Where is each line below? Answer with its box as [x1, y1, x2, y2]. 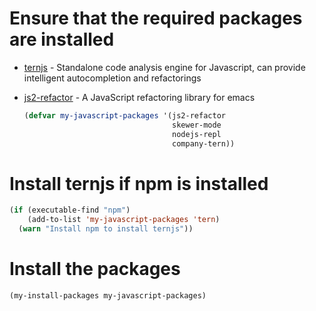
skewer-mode [172, 120, 222, 130]
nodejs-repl [172, 129, 222, 139]
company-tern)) [172, 138, 236, 149]
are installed [9, 28, 115, 51]
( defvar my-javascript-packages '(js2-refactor [23, 110, 226, 121]
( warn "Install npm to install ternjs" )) [18, 224, 194, 234]
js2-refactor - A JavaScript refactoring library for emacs [23, 91, 256, 103]
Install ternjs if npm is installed [9, 172, 269, 195]
